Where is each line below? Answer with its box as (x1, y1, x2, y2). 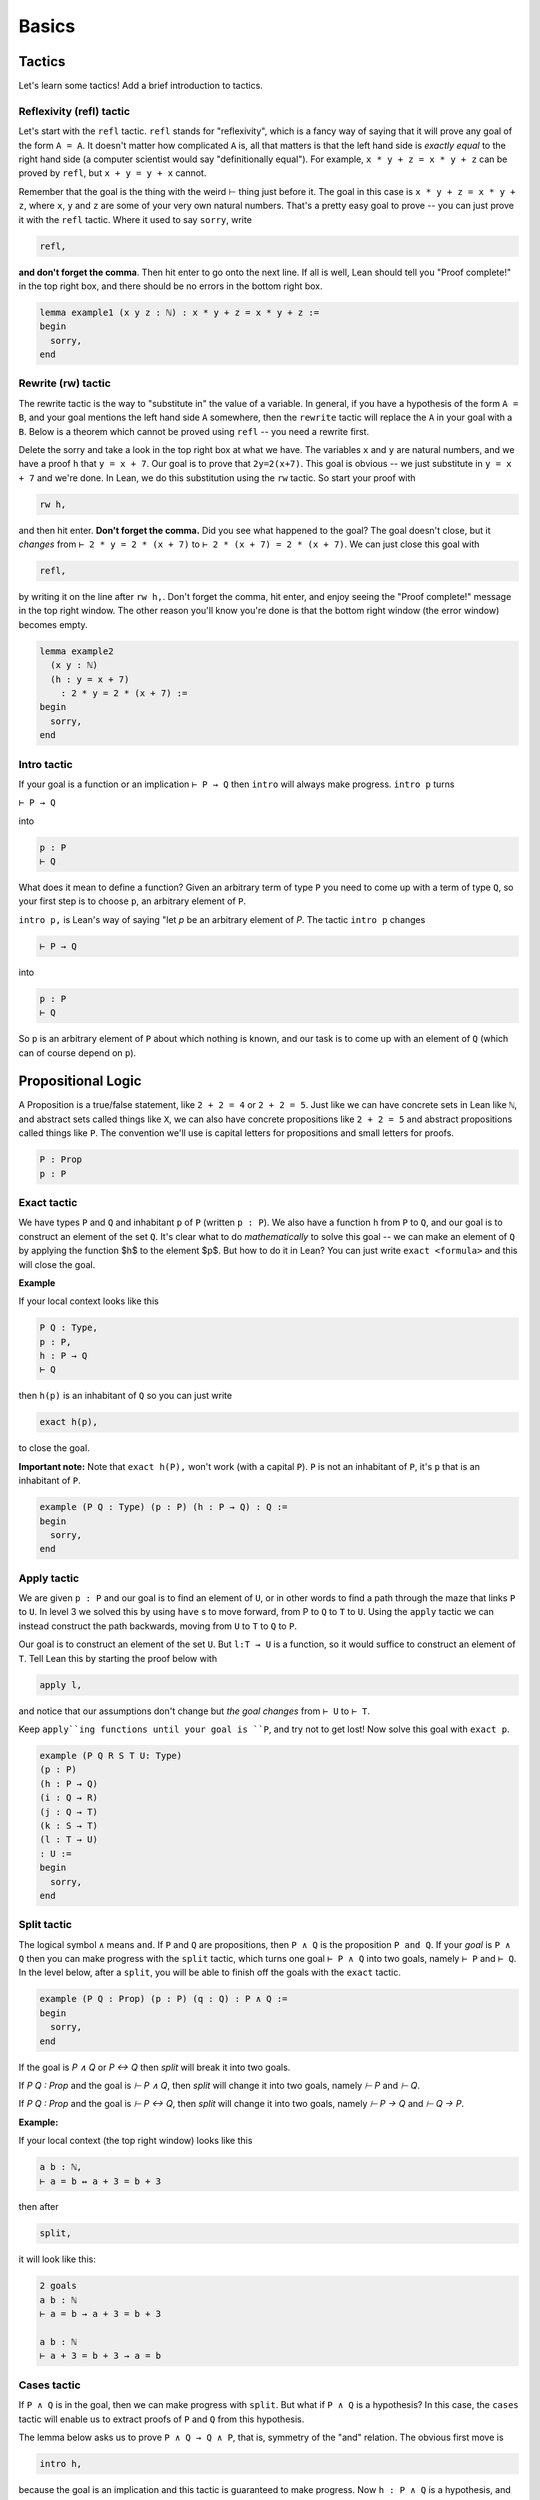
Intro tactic (18, 757, 74, 771)
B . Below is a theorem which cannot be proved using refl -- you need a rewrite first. (18, 425, 370, 437)
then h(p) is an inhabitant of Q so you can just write (18, 1390, 233, 1402)
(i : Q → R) (39, 1792, 99, 1804)
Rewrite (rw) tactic (18, 376, 112, 390)
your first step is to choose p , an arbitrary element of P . (18, 895, 247, 907)
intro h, (39, 2458, 83, 2469)
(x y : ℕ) (50, 660, 99, 671)
